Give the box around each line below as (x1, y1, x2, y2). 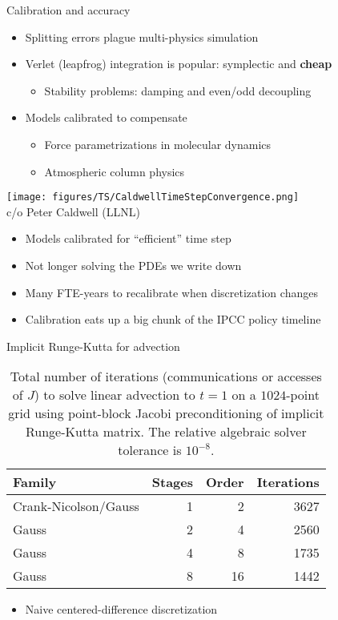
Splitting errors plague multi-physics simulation (25, 28, 259, 45)
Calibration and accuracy (6, 2, 131, 18)
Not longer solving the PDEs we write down (25, 257, 242, 273)
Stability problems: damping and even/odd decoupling (44, 82, 312, 99)
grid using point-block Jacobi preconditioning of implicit (8, 404, 324, 423)
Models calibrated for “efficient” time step (25, 230, 231, 247)
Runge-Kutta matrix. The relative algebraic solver (25, 422, 307, 441)
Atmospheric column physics (44, 163, 185, 179)
